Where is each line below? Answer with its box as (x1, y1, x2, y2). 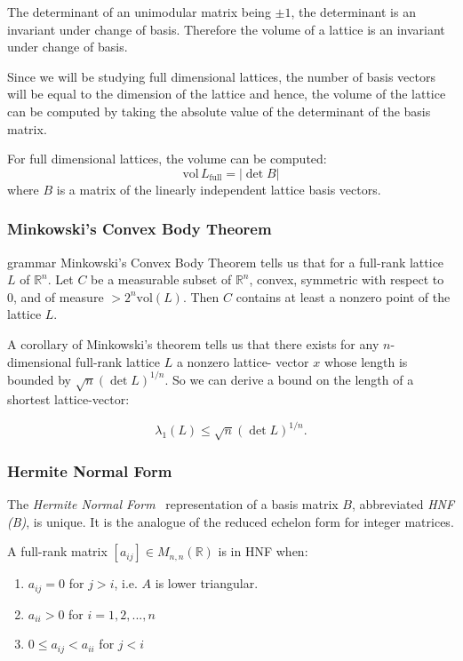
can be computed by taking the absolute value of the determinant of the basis (7, 101, 431, 120)
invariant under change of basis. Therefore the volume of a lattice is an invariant (7, 20, 445, 38)
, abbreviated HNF (352, 495, 455, 514)
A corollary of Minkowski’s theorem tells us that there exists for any (7, 334, 379, 353)
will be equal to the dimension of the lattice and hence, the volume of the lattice (7, 84, 446, 103)
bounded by (7, 370, 71, 388)
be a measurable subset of (91, 270, 232, 289)
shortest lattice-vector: (7, 390, 130, 409)
